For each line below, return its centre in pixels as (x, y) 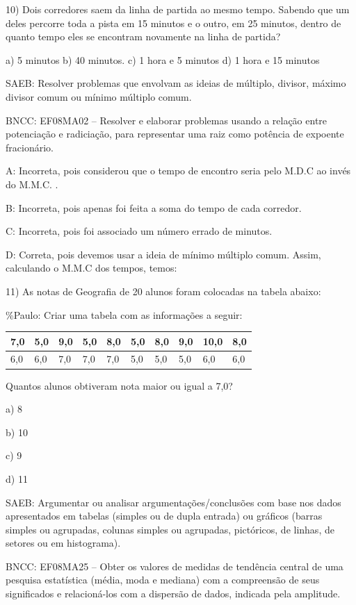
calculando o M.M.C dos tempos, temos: (91, 268)
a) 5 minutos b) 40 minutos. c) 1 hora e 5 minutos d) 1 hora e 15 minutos (163, 59)
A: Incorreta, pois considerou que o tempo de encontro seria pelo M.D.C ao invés (178, 171)
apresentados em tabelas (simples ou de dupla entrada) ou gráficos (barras (164, 516)
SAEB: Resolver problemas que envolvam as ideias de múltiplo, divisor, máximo (176, 83)
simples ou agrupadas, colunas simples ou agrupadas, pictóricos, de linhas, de (170, 529)
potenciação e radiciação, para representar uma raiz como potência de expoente (175, 134)
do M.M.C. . (32, 184)
